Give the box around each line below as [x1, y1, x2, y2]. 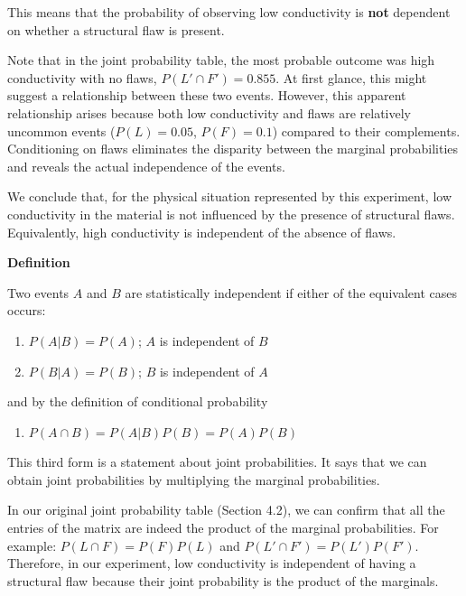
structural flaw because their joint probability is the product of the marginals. [7, 571, 439, 590]
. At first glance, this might [275, 68, 427, 87]
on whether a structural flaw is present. [7, 20, 225, 39]
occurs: [7, 301, 46, 320]
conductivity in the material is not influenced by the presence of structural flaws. [7, 204, 455, 223]
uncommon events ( [7, 121, 116, 140]
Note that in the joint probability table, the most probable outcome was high [7, 51, 435, 70]
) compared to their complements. [272, 121, 461, 140]
